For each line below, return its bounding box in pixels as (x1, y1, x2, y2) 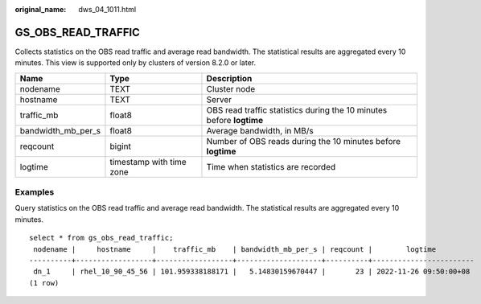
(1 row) (29, 278, 60, 287)
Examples (14, 187, 55, 198)
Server (206, 93, 232, 105)
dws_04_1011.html (78, 5, 137, 14)
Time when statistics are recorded (206, 161, 336, 172)
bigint (109, 141, 132, 152)
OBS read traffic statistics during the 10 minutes (206, 105, 388, 116)
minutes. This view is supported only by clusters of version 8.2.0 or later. (14, 58, 257, 68)
